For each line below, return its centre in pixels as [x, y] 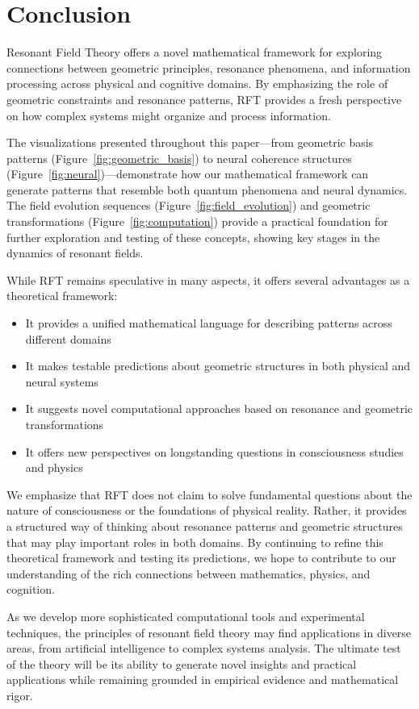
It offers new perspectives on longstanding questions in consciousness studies [214, 451]
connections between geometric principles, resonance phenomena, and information [209, 67]
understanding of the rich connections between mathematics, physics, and [189, 573]
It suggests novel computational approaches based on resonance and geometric [219, 409]
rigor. [20, 695]
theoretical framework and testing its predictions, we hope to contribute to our [201, 558]
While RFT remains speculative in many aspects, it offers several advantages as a [208, 279]
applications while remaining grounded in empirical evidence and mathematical [203, 680]
